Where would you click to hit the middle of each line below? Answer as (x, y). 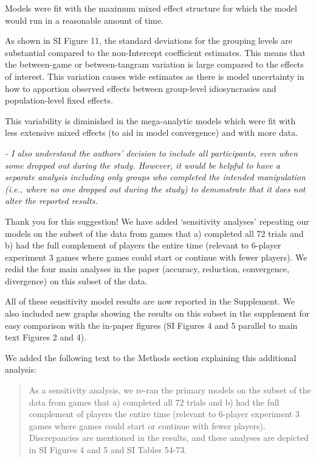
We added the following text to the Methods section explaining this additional (151, 357)
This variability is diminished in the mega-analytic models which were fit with (150, 120)
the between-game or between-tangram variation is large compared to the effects (154, 64)
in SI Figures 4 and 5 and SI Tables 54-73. (108, 449)
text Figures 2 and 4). (46, 337)
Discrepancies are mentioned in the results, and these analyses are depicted (169, 438)
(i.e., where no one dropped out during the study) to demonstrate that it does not (155, 188)
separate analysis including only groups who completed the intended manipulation (155, 177)
